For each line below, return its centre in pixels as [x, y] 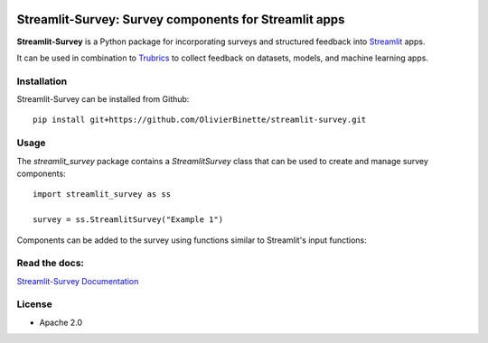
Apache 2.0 [61, 322]
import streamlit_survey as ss [102, 195]
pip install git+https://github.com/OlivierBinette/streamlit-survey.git [200, 120]
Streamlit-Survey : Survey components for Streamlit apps [181, 19]
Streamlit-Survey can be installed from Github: [103, 99]
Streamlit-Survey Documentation [78, 281]
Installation [42, 81]
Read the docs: [51, 264]
